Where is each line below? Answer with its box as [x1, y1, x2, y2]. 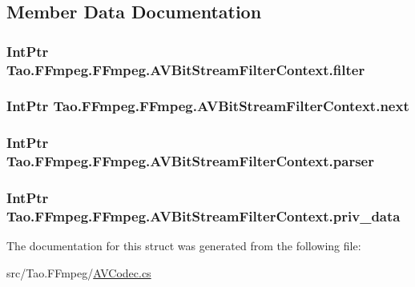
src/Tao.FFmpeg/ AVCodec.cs [6, 264, 151, 281]
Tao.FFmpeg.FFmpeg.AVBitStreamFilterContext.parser [6, 151, 374, 171]
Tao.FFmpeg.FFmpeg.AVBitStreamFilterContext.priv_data [6, 206, 401, 225]
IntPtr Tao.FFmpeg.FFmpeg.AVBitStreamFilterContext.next [6, 96, 409, 116]
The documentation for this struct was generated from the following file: [6, 237, 361, 254]
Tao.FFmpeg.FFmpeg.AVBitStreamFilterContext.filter [6, 59, 365, 79]
